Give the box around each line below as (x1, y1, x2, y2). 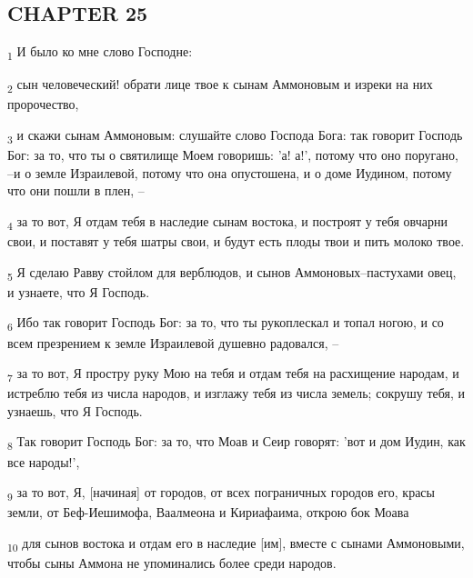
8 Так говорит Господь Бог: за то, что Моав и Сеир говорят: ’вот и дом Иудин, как (7, 432, 466, 453)
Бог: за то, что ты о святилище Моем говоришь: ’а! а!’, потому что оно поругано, (7, 145, 458, 164)
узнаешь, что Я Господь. (7, 401, 143, 420)
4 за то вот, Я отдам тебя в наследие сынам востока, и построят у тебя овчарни (7, 211, 448, 233)
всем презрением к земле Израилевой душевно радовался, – (7, 333, 339, 352)
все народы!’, (7, 452, 80, 471)
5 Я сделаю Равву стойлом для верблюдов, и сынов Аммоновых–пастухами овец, (7, 262, 457, 284)
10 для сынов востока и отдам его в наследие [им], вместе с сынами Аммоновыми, (7, 533, 465, 554)
